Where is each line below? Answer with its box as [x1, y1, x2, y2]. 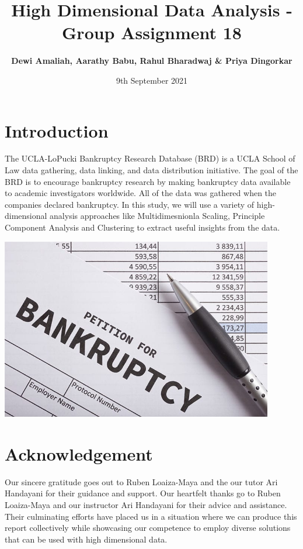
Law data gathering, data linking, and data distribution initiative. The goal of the [5, 164, 298, 176]
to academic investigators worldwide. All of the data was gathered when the [5, 187, 277, 199]
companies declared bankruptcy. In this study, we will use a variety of [5, 198, 255, 210]
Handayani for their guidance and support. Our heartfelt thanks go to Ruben [5, 487, 281, 499]
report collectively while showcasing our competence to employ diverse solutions [5, 521, 291, 534]
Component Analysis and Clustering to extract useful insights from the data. [5, 221, 280, 233]
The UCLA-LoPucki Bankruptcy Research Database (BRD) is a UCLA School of [5, 152, 295, 164]
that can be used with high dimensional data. [5, 533, 168, 545]
